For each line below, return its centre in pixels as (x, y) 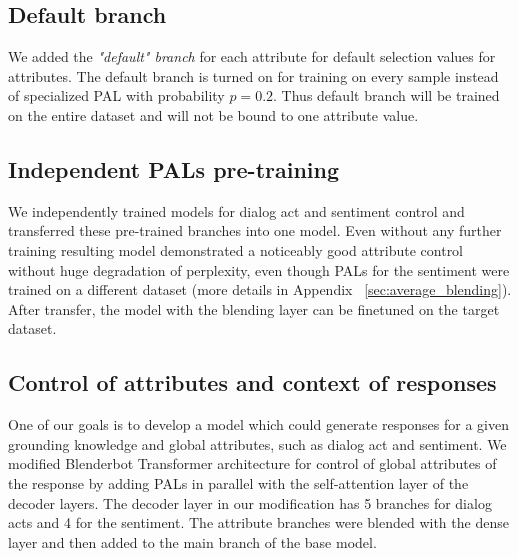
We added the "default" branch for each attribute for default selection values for (252, 56)
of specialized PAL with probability (116, 95)
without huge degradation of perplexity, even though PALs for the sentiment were (259, 269)
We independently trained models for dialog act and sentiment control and (236, 210)
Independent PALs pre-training (174, 168)
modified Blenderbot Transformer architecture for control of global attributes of (252, 463)
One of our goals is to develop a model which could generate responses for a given (259, 424)
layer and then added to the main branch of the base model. (192, 541)
